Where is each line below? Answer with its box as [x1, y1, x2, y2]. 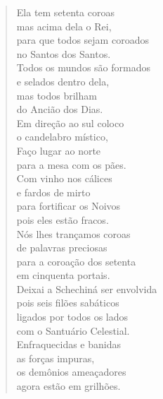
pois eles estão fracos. [16, 212, 109, 227]
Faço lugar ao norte [16, 143, 101, 157]
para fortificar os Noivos [16, 198, 121, 213]
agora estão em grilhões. [16, 379, 121, 393]
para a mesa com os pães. [16, 157, 126, 172]
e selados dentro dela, [16, 73, 110, 88]
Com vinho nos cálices [16, 171, 112, 186]
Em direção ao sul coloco [16, 115, 124, 130]
